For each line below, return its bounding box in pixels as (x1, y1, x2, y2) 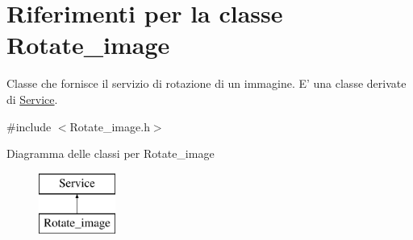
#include (6, 118, 52, 134)
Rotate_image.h (69, 118, 150, 134)
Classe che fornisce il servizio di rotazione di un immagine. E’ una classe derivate (6, 75, 407, 92)
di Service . (6, 90, 58, 107)
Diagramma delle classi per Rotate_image (6, 145, 215, 162)
